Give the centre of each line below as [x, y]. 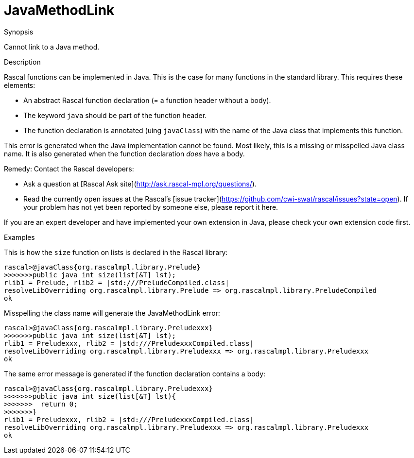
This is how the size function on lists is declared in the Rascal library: [116, 252]
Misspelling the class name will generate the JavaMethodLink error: [112, 313]
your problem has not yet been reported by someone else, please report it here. [151, 207]
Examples [19, 237]
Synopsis [19, 32]
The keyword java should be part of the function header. [115, 115]
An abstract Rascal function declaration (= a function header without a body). [147, 100]
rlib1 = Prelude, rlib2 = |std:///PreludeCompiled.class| [117, 282]
